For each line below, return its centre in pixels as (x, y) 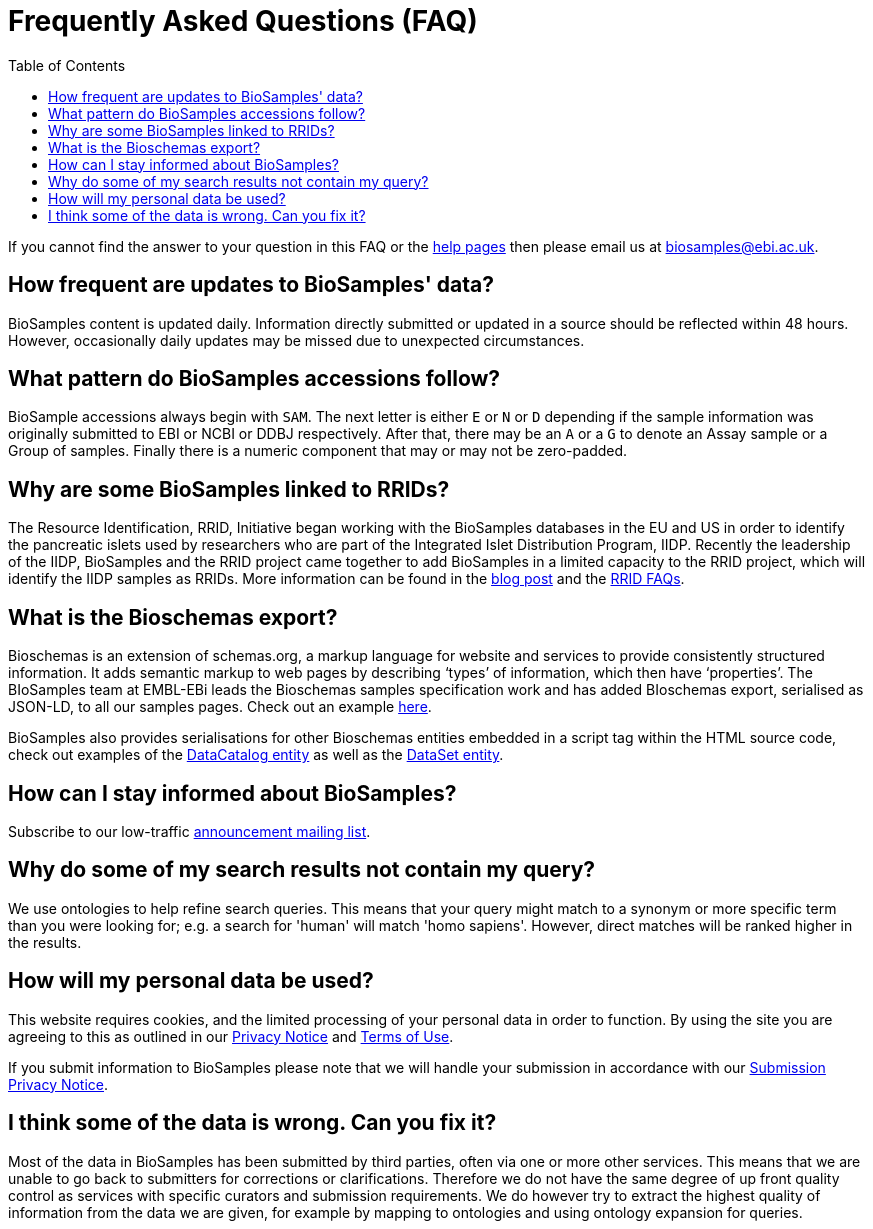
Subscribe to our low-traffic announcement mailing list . (189, 831)
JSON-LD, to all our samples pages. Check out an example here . (220, 707)
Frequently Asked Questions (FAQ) (243, 21)
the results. (45, 942)
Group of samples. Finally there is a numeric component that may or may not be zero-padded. (318, 451)
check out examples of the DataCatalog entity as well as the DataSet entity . (256, 755)
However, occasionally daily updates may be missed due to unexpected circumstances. (296, 340)
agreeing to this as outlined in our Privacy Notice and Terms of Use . (231, 1036)
